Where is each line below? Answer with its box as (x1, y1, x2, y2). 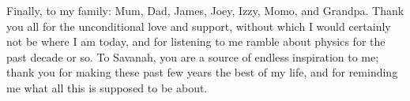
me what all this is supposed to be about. (6, 79, 208, 95)
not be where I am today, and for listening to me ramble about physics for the (6, 33, 386, 50)
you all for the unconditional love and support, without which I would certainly (6, 17, 391, 34)
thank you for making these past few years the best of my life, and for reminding (6, 64, 398, 80)
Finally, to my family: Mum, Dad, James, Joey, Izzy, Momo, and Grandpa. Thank (6, 2, 404, 18)
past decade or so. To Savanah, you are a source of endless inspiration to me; (6, 48, 379, 65)
